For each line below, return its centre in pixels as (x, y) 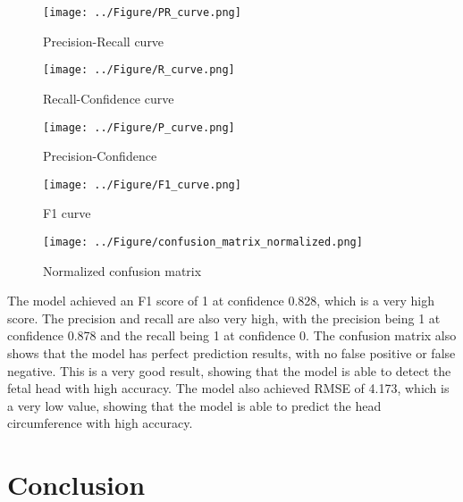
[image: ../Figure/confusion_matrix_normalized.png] (203, 242)
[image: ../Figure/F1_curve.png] (142, 184)
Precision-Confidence (100, 156)
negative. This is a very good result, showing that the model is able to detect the (229, 370)
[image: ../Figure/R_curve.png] (139, 70)
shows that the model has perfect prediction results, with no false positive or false (231, 353)
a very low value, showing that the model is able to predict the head (194, 405)
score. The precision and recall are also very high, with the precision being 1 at (224, 318)
